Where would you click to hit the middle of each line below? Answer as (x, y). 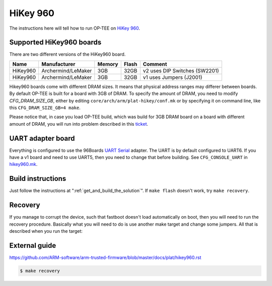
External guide (33, 246)
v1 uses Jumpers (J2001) (173, 77)
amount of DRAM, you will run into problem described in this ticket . (79, 124)
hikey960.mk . (23, 164)
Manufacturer (58, 64)
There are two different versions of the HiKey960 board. (67, 54)
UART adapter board (42, 138)
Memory (108, 64)
